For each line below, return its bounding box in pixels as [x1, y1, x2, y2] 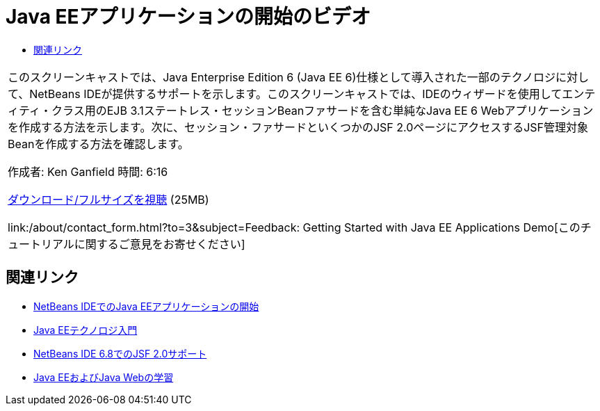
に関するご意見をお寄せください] [74, 236, 245, 251]
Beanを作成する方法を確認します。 [8, 136, 189, 151]
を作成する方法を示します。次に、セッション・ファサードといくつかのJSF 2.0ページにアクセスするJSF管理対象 [8, 120, 589, 134]
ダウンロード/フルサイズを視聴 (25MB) [8, 192, 209, 207]
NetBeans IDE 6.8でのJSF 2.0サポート [33, 347, 207, 360]
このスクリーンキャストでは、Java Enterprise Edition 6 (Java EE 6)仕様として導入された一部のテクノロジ [8, 70, 556, 84]
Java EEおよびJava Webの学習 [33, 371, 174, 383]
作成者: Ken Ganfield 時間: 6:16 [8, 164, 168, 179]
